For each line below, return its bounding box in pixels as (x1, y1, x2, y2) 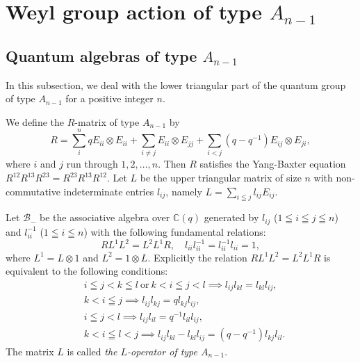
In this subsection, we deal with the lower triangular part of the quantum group (6, 77, 346, 92)
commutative (6, 184, 60, 198)
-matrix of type (74, 114, 140, 129)
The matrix (6, 344, 54, 358)
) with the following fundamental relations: (83, 224, 266, 239)
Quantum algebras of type (6, 45, 197, 66)
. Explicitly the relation (147, 250, 247, 264)
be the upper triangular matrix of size (140, 170, 302, 185)
